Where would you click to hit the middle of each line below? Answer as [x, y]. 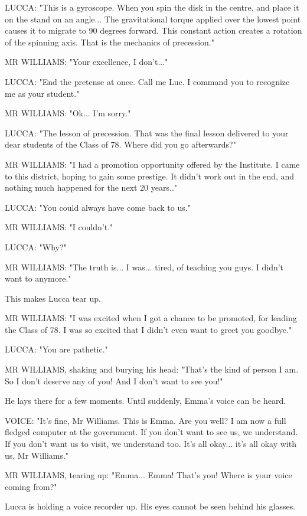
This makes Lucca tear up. [53, 298]
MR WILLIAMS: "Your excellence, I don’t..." [86, 62]
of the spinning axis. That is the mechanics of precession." [110, 42]
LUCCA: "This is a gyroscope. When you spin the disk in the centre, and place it [152, 7]
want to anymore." [38, 278]
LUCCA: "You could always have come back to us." [98, 207]
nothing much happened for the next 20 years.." [91, 187]
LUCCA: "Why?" [36, 246]
